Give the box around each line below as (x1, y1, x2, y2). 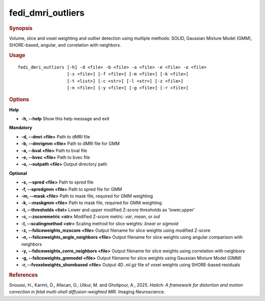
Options (9, 96, 29, 103)
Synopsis (9, 25, 33, 31)
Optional (9, 170, 27, 176)
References (9, 272, 38, 278)
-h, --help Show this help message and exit (21, 116, 110, 122)
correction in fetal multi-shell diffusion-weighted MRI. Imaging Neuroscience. (9, 289, 165, 295)
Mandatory (9, 125, 32, 131)
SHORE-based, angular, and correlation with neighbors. (9, 42, 121, 48)
